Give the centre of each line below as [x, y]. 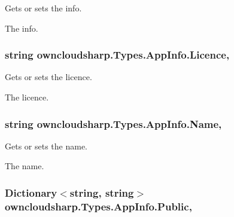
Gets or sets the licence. [48, 77]
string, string [102, 192]
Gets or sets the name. [46, 146]
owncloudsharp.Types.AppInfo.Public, [98, 206]
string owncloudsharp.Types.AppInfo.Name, [113, 123]
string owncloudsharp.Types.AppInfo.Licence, [117, 55]
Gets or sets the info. [43, 8]
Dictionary [31, 192]
